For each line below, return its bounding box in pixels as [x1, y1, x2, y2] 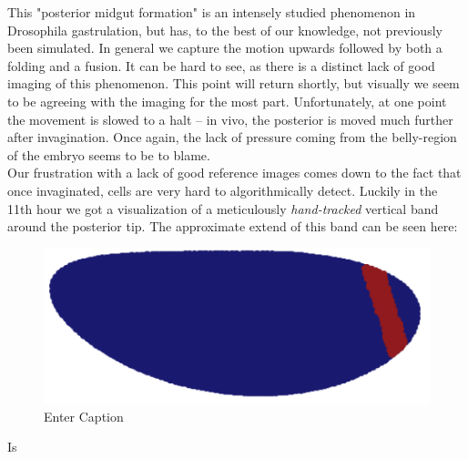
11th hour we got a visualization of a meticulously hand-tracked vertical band [7, 199, 439, 218]
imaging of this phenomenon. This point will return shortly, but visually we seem [7, 74, 460, 93]
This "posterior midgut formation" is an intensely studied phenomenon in [7, 3, 416, 21]
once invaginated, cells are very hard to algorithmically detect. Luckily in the [7, 180, 438, 199]
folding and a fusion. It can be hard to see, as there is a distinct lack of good [7, 56, 435, 75]
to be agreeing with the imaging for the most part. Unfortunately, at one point [7, 91, 447, 110]
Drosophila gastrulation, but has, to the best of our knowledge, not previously [7, 20, 443, 39]
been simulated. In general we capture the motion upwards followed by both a [7, 38, 443, 57]
